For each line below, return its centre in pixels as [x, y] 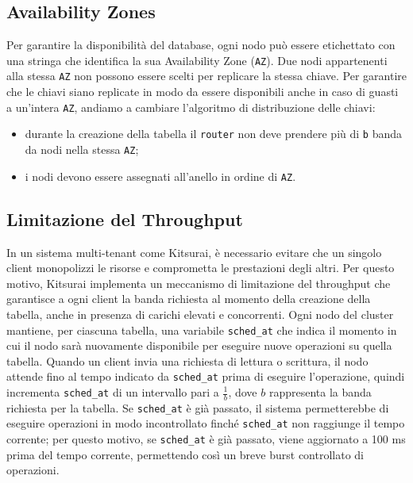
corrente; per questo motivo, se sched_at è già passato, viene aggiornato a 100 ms [206, 439]
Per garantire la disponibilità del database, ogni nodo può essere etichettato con [201, 45]
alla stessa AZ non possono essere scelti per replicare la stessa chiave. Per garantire [207, 76]
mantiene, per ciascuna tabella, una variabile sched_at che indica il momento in [202, 330]
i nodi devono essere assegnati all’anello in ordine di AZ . [160, 176]
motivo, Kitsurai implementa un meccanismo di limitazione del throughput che [199, 283]
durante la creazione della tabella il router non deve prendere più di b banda [214, 134]
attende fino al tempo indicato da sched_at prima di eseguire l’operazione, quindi [206, 376]
